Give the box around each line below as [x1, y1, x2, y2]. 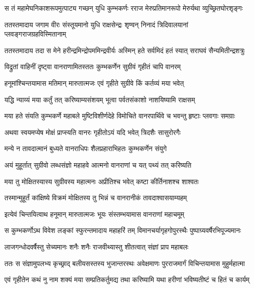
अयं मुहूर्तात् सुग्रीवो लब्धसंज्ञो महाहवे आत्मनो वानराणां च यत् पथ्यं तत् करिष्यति [4, 159, 192, 170]
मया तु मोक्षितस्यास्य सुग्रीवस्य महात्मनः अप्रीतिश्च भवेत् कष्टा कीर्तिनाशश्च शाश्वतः [4, 176, 199, 186]
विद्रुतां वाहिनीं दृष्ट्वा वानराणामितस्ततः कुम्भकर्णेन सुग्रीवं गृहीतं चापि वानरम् [4, 61, 181, 72]
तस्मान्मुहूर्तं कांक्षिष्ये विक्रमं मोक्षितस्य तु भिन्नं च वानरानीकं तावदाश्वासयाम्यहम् [4, 192, 187, 203]
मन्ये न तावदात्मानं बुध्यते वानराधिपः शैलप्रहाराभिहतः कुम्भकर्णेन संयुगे [4, 143, 167, 154]
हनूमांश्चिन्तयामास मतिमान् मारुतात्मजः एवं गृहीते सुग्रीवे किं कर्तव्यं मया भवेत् [4, 77, 184, 88]
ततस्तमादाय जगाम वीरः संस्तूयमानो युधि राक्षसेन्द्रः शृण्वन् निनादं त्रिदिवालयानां [4, 19, 188, 29]
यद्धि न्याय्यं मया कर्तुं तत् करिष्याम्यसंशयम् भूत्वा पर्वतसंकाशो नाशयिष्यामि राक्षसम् [4, 94, 195, 104]
